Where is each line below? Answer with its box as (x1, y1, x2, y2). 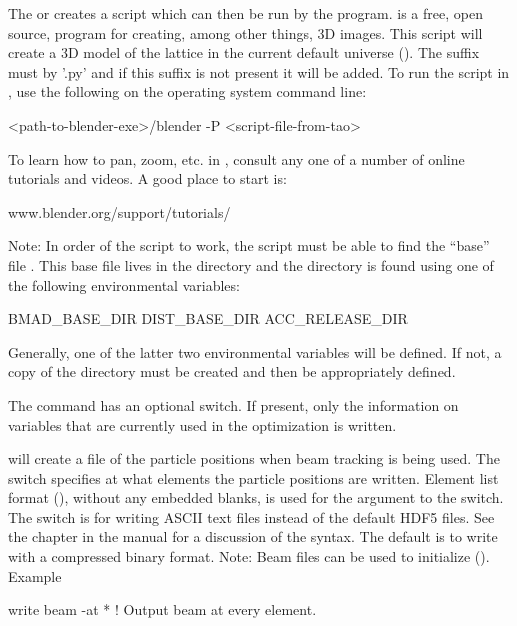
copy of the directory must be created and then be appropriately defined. (8, 361, 456, 382)
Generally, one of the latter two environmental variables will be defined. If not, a (8, 341, 502, 362)
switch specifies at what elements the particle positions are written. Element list (8, 467, 499, 488)
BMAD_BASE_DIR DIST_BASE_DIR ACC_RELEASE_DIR (8, 308, 408, 329)
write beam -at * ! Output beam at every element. (8, 599, 317, 620)
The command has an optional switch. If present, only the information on (8, 394, 459, 415)
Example (8, 565, 62, 586)
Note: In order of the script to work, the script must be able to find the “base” (8, 235, 490, 256)
